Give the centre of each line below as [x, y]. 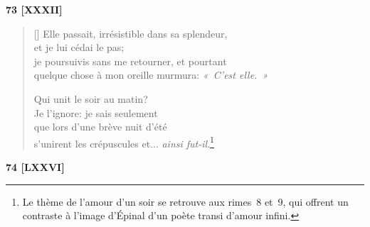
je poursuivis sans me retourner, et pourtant [130, 61]
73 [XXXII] [34, 9]
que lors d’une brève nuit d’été [100, 127]
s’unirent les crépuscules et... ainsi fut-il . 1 [124, 142]
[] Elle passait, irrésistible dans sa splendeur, [131, 33]
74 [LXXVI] [35, 167]
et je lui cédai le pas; [79, 47]
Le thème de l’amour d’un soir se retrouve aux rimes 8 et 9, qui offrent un [185, 201]
